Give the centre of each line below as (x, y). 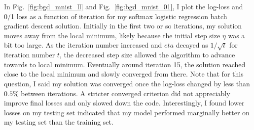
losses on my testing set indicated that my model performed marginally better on (127, 112)
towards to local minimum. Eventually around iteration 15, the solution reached (125, 64)
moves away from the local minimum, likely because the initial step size (112, 35)
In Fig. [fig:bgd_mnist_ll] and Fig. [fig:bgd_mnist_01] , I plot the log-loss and (124, 6)
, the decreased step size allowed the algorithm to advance (147, 55)
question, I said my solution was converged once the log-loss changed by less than (127, 83)
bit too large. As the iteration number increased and (83, 45)
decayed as (192, 45)
